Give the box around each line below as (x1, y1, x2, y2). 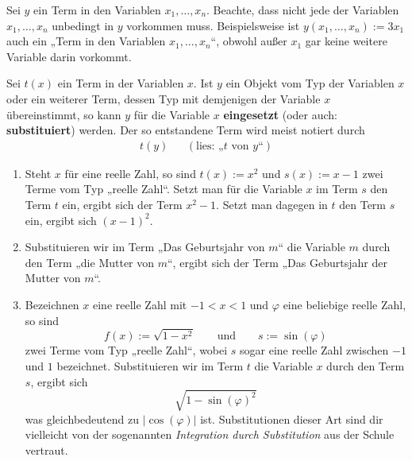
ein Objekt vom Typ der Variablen (225, 75, 395, 91)
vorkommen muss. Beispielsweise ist (126, 17, 300, 33)
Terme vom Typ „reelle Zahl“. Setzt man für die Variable (25, 180, 302, 197)
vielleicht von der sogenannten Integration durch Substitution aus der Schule (25, 426, 395, 443)
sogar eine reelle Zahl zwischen (240, 342, 389, 358)
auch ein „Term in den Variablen (6, 33, 166, 49)
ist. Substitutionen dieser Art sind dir (200, 410, 383, 427)
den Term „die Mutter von (25, 254, 155, 270)
